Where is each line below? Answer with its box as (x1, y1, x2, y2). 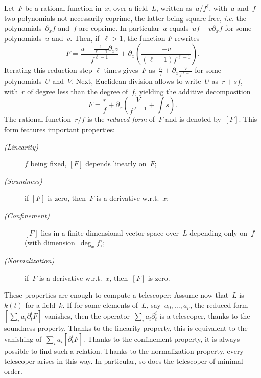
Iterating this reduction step (4, 65, 92, 75)
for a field (25, 299, 56, 310)
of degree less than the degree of (27, 86, 128, 96)
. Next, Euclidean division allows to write (72, 76, 201, 87)
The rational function (4, 114, 72, 124)
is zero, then (48, 193, 86, 203)
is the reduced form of (87, 114, 155, 124)
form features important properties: (4, 124, 115, 135)
